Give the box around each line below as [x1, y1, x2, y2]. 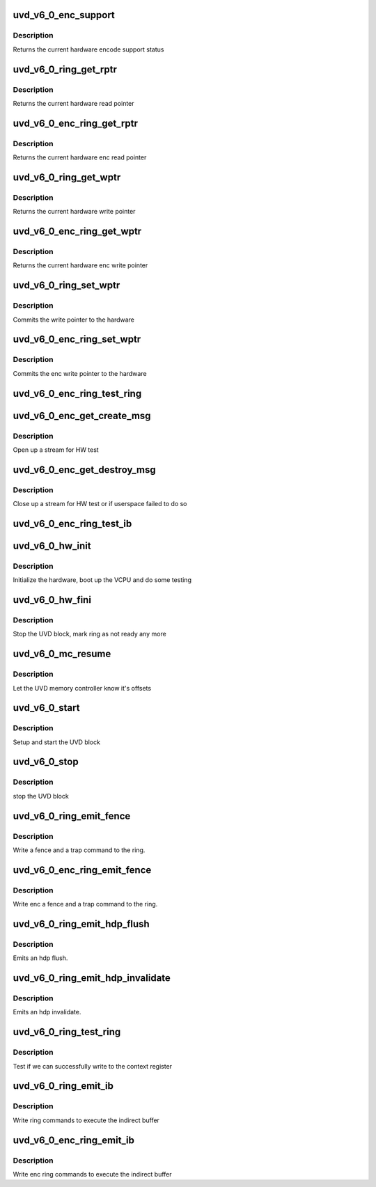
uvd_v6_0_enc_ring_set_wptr [13, 333, 141, 345]
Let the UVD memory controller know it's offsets [13, 684, 152, 692]
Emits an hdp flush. [13, 954, 68, 962]
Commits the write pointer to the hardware [13, 315, 135, 324]
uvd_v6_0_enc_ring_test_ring [13, 387, 142, 400]
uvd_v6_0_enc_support [13, 9, 115, 21]
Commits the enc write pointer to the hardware [13, 369, 147, 377]
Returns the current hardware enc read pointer [13, 153, 147, 162]
